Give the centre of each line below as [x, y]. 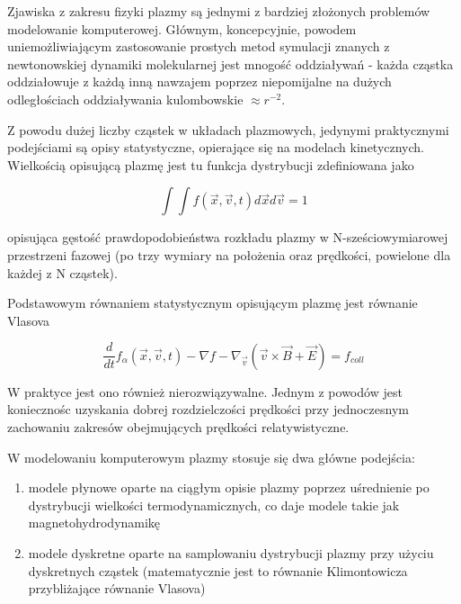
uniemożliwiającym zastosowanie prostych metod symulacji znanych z [199, 46]
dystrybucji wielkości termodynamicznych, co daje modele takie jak [214, 505]
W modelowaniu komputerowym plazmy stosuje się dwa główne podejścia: [211, 457]
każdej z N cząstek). [62, 272]
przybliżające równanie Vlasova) [117, 588]
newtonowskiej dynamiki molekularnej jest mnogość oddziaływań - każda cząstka [230, 63]
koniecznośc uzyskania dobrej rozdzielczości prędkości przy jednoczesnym [208, 409]
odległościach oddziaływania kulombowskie [125, 99]
